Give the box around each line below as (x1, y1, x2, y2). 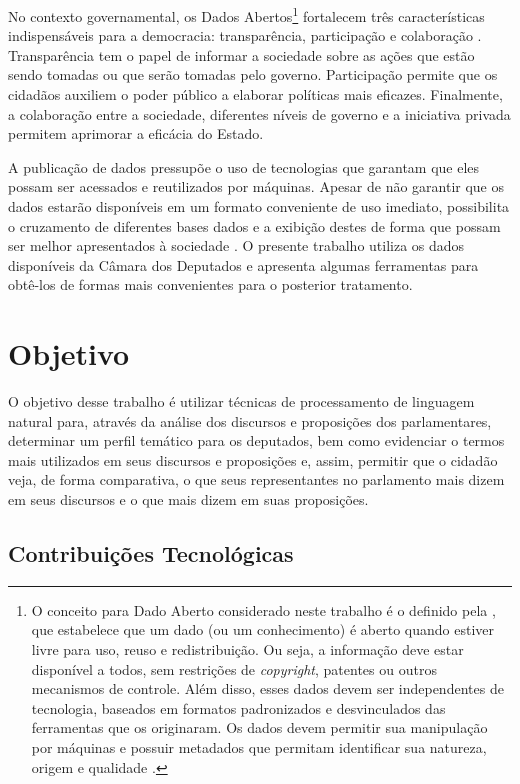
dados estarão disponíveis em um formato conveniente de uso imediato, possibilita (8, 196, 510, 216)
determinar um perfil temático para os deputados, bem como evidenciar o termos (8, 430, 505, 451)
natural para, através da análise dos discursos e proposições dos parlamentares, (8, 410, 492, 431)
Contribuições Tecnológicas (8, 538, 294, 569)
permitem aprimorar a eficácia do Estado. (8, 123, 264, 144)
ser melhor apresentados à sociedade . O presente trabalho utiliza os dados (8, 235, 465, 256)
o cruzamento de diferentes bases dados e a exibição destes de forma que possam (8, 215, 501, 236)
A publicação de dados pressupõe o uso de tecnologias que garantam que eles (8, 156, 480, 177)
